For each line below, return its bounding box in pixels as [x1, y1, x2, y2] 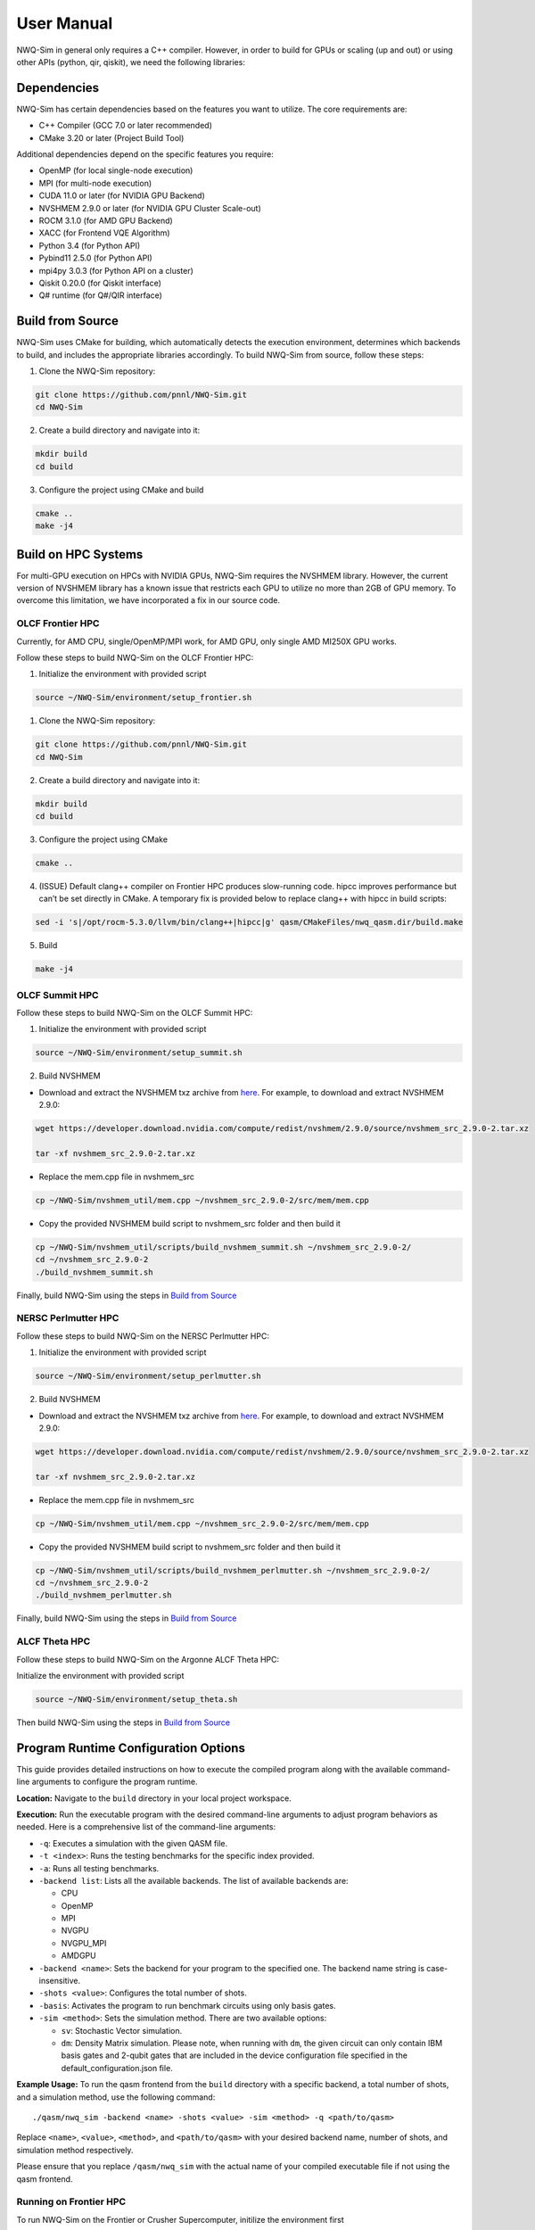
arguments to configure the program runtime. [31, 1776, 198, 1788]
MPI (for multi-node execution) [38, 178, 152, 188]
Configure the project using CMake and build [38, 484, 204, 495]
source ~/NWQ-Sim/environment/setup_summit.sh [35, 1048, 243, 1058]
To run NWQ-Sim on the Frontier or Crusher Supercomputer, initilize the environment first [16, 2214, 345, 2225]
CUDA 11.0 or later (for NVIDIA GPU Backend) [38, 190, 205, 201]
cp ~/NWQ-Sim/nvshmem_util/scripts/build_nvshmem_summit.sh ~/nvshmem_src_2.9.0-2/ [35, 1242, 412, 1252]
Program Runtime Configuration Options [16, 1740, 245, 1755]
